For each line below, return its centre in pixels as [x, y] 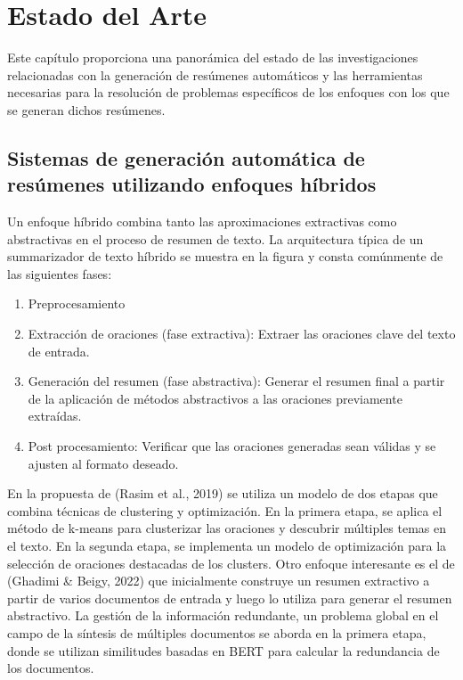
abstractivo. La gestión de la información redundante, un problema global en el [223, 615]
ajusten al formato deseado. [103, 463]
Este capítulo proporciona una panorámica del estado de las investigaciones [213, 57]
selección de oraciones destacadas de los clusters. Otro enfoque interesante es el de [231, 563]
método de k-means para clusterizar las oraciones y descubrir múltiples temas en [227, 528]
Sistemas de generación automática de [186, 157]
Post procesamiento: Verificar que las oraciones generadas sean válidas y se [232, 446]
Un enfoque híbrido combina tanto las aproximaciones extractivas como [202, 221]
